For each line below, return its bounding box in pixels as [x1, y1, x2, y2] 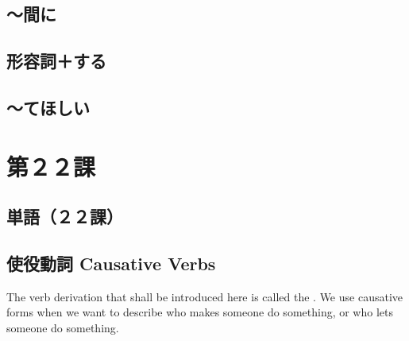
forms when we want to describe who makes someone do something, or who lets [6, 304, 393, 320]
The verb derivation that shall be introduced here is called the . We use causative [6, 288, 403, 304]
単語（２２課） [6, 204, 123, 229]
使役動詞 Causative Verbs [6, 250, 216, 275]
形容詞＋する [6, 48, 106, 73]
